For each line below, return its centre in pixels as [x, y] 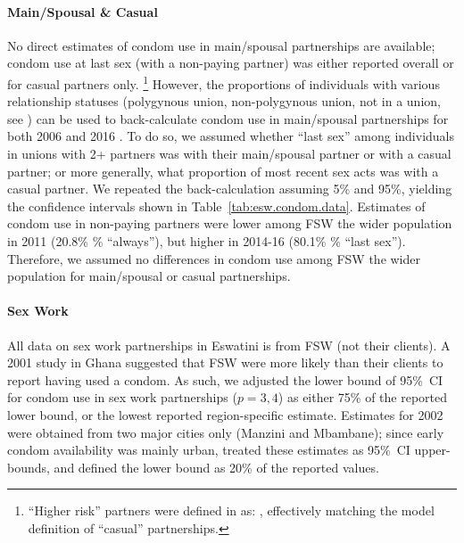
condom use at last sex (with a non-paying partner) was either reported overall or [231, 63]
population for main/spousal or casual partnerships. [149, 276]
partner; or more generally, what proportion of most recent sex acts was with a [223, 171]
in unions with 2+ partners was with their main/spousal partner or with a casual [229, 154]
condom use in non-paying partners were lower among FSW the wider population [230, 223]
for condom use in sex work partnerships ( [122, 397]
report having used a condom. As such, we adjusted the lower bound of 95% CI [225, 379]
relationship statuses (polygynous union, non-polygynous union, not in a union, [224, 101]
